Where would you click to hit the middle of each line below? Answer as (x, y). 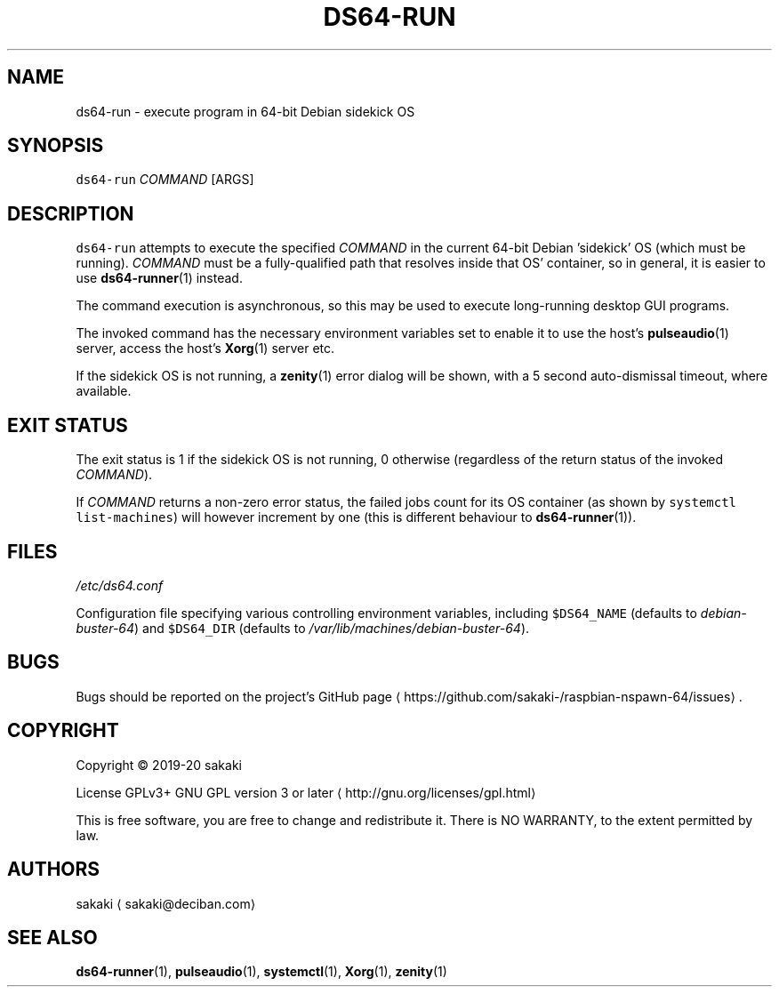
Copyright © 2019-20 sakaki (159, 765)
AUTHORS (54, 870)
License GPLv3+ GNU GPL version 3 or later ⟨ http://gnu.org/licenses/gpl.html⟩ (306, 792)
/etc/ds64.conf (120, 585)
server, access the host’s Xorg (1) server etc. (205, 349)
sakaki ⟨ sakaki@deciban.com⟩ (166, 903)
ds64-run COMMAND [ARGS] (165, 180)
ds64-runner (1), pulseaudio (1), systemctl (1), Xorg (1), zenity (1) (261, 972)
